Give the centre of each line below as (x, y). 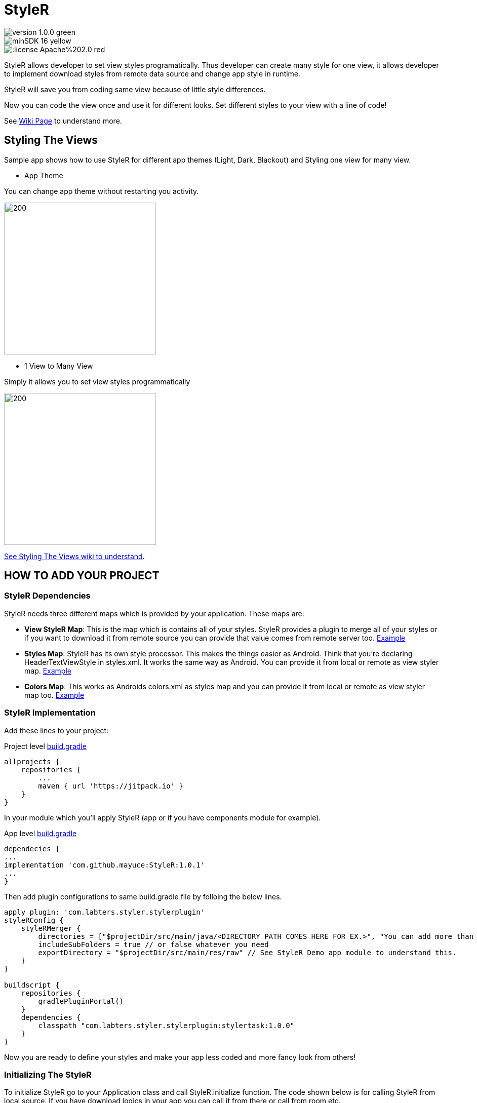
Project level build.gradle (45, 746)
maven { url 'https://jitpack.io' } (111, 786)
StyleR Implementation (50, 713)
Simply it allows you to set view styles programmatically (97, 381)
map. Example (48, 671)
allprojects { (32, 761)
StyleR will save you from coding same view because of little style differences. (135, 89)
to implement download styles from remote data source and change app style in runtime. (152, 73)
